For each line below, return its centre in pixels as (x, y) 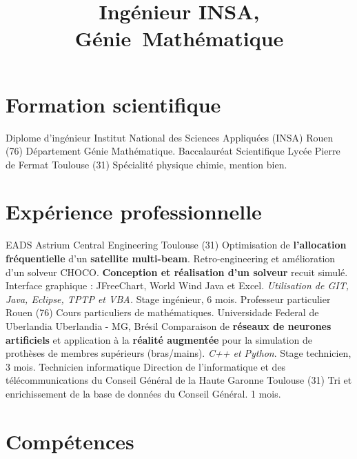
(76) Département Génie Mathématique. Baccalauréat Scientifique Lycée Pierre (173, 151)
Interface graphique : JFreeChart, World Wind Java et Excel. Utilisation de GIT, (177, 285)
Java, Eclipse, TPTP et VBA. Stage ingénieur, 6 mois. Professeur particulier (168, 299)
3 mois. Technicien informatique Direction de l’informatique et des (146, 366)
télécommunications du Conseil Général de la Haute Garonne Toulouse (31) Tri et (179, 380)
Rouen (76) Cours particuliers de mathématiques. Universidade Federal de (162, 312)
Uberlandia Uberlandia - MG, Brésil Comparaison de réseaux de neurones (169, 325)
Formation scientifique (113, 104)
